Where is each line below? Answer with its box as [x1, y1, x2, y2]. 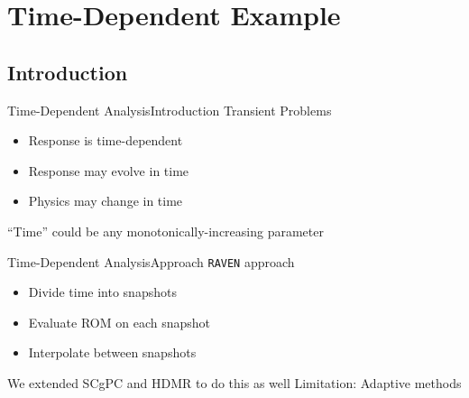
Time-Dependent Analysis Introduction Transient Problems [7, 100, 332, 119]
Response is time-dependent [28, 131, 183, 150]
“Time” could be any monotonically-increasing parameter [7, 221, 324, 240]
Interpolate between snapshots [28, 343, 197, 362]
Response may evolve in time [28, 161, 189, 180]
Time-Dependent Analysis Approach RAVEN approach [7, 252, 295, 271]
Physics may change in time [28, 191, 183, 210]
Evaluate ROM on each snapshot [28, 312, 211, 331]
